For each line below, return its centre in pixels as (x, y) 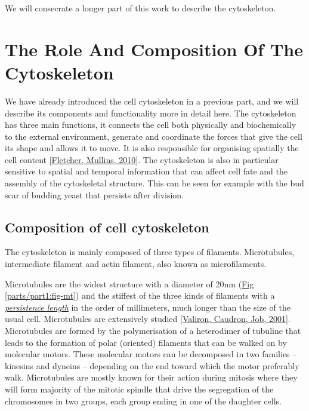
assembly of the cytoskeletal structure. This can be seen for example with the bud (154, 183)
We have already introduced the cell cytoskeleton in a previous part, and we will (152, 101)
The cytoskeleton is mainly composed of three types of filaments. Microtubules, (150, 252)
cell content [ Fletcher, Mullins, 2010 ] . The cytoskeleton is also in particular (142, 159)
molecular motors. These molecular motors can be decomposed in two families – (151, 354)
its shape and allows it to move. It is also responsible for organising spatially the (152, 148)
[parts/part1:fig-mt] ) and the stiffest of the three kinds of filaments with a (140, 295)
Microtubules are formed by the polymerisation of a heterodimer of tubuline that (153, 331)
